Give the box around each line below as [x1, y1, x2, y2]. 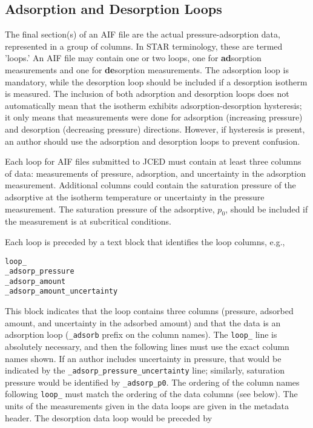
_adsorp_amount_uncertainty [5, 287, 118, 296]
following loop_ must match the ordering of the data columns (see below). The [5, 387, 298, 400]
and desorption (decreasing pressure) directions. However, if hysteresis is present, [5, 122, 305, 135]
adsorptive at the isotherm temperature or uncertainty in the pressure [5, 190, 265, 203]
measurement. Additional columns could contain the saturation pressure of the [5, 179, 296, 191]
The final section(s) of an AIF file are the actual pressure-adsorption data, [5, 28, 280, 41]
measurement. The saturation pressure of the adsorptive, [5, 202, 215, 215]
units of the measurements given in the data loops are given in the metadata [5, 400, 289, 412]
